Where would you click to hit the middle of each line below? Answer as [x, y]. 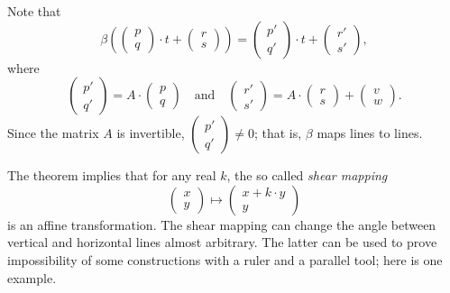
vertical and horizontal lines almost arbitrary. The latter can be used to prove [222, 242]
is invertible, [151, 133]
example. [32, 277]
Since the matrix [53, 133]
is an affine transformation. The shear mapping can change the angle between [222, 224]
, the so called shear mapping [307, 175]
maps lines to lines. [370, 133]
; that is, [278, 133]
